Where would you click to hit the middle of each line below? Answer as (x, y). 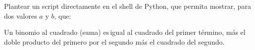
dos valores (21, 15)
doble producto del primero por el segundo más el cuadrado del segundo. (114, 41)
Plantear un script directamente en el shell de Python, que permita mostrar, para (128, 6)
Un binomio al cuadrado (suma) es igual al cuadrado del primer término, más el (125, 32)
